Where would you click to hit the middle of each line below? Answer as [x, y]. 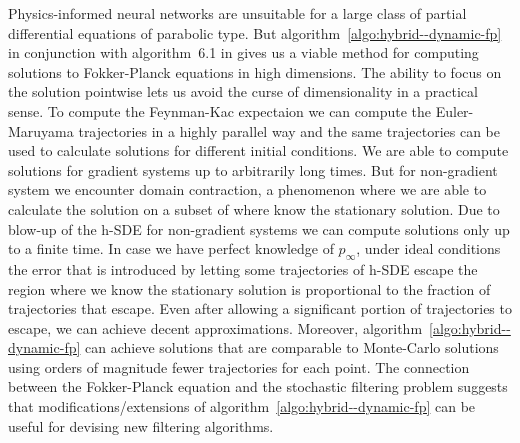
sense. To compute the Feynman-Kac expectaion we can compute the [220, 110]
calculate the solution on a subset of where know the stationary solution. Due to [254, 208]
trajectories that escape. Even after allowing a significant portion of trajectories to [260, 308]
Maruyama [41, 130]
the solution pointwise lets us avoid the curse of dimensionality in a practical [243, 91]
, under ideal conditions [428, 248]
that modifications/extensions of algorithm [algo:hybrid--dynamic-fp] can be [242, 406]
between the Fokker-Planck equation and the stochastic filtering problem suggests [258, 386]
